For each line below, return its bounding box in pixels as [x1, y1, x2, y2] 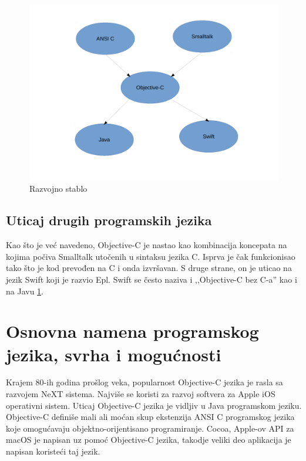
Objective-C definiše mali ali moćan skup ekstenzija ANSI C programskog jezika [6, 411, 295, 423]
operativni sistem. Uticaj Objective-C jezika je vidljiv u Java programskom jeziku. [6, 399, 302, 411]
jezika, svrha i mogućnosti [6, 342, 221, 366]
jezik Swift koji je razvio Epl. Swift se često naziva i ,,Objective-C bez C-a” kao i [6, 273, 297, 285]
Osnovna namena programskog [6, 319, 259, 343]
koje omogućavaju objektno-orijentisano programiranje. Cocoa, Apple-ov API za [6, 422, 294, 434]
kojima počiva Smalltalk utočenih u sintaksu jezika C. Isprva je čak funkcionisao [6, 250, 295, 262]
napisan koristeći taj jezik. [6, 445, 100, 457]
